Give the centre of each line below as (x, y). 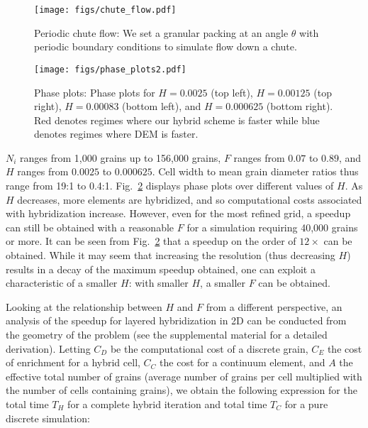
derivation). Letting (48, 348)
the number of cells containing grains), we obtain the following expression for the (182, 390)
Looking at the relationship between (84, 306)
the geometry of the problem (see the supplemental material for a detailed (167, 334)
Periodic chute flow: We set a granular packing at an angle (161, 32)
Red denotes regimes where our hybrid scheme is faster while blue (177, 120)
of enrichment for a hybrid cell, (73, 362)
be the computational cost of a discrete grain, (209, 348)
